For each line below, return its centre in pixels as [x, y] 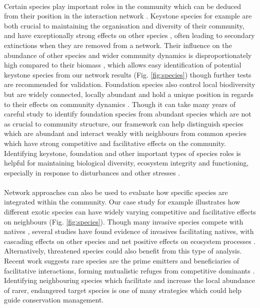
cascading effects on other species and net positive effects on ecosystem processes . [130, 241]
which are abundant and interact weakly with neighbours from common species [125, 133]
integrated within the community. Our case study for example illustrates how [122, 202]
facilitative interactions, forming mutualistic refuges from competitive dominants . [129, 270]
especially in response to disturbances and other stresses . [92, 172]
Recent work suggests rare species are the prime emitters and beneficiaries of [121, 261]
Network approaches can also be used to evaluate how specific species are [116, 192]
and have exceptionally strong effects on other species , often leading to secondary [129, 35]
